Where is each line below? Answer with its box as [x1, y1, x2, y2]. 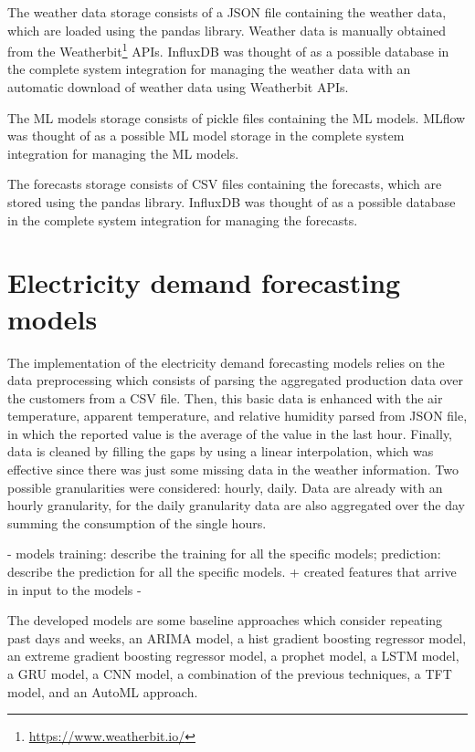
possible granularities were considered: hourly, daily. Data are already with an [7, 477, 443, 496]
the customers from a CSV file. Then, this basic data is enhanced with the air [7, 388, 443, 407]
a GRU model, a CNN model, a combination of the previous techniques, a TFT [7, 664, 452, 683]
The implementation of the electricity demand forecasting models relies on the [7, 352, 445, 371]
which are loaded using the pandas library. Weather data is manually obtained [7, 20, 446, 39]
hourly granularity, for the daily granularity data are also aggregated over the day [7, 496, 465, 515]
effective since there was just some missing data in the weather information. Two [7, 460, 459, 479]
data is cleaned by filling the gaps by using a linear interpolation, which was [7, 442, 434, 461]
